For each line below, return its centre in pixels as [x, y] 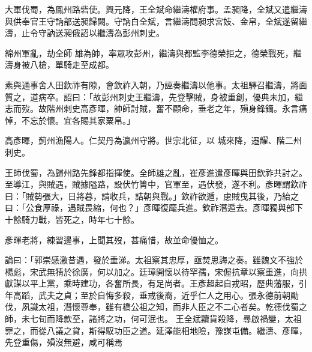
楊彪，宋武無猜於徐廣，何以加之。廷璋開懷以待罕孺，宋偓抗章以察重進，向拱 [156, 271]
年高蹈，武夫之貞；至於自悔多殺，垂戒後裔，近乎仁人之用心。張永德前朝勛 [152, 295]
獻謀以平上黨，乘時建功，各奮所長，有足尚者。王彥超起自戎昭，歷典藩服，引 [156, 283]
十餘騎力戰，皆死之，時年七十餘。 [72, 219]
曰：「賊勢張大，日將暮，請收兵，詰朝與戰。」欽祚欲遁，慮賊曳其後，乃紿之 [152, 196]
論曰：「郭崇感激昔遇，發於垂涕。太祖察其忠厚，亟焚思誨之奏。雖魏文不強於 [154, 260]
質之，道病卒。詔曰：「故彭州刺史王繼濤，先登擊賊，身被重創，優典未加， [150, 96]
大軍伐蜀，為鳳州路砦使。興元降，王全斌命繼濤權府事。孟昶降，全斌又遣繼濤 [156, 9]
